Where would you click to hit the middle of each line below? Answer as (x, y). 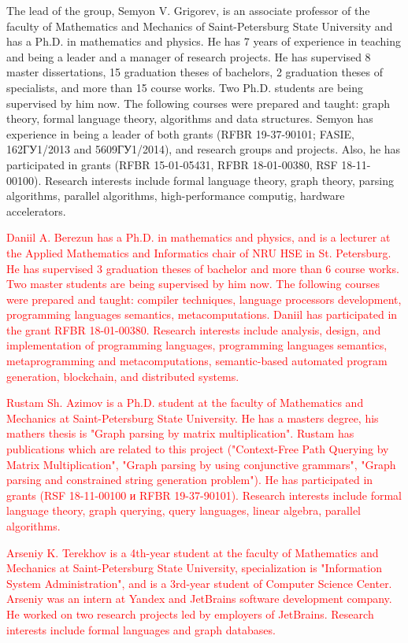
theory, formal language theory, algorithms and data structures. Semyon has (190, 118)
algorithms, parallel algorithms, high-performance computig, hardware (176, 196)
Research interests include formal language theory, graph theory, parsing (219, 180)
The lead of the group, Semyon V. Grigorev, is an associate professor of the (188, 10)
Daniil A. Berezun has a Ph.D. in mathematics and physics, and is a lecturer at (198, 237)
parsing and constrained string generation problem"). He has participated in (190, 480)
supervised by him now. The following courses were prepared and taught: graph (198, 103)
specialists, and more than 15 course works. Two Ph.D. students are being (185, 87)
